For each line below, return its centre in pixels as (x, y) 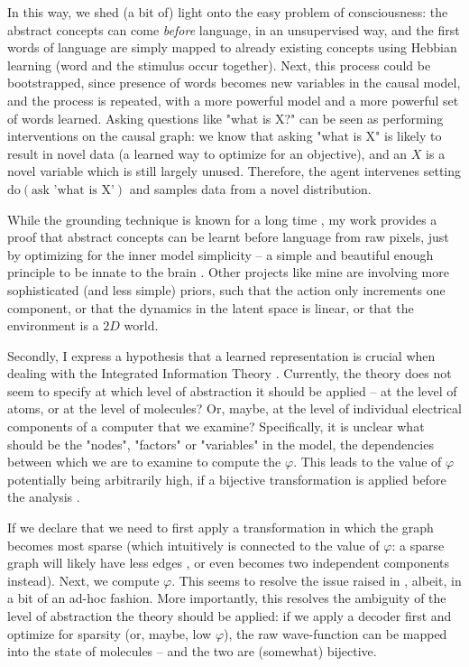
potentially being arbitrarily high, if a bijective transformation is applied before (227, 479)
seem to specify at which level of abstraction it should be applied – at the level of (232, 390)
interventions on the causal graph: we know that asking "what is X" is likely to (225, 136)
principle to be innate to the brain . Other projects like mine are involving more (228, 272)
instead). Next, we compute (83, 580)
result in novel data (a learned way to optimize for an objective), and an (207, 153)
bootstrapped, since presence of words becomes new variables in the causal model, (234, 83)
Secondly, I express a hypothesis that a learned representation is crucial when (221, 355)
